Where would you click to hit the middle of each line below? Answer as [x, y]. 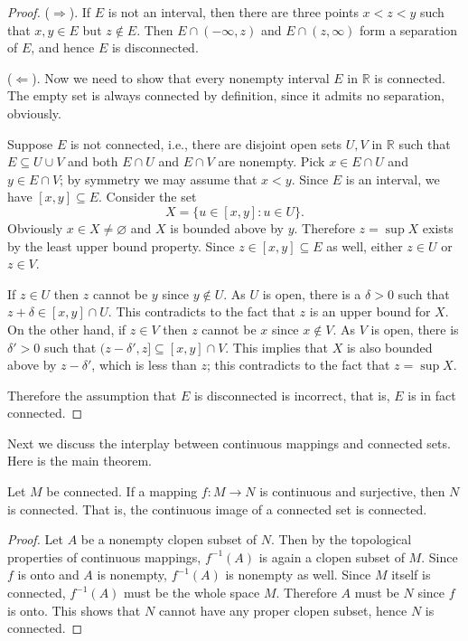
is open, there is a [312, 293]
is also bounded [389, 347]
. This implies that [277, 347]
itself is [411, 575]
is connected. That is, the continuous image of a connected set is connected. [217, 509]
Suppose [30, 143]
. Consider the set [148, 197]
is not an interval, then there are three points [233, 12]
